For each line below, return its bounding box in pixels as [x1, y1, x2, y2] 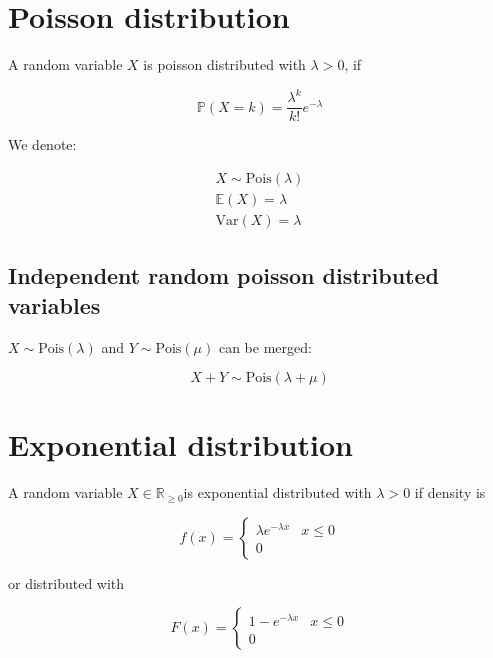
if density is [414, 482, 486, 503]
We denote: [8, 134, 77, 155]
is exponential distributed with [183, 482, 372, 503]
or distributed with [8, 572, 125, 593]
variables [8, 289, 101, 320]
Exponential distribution [8, 424, 353, 465]
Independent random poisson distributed [8, 260, 439, 291]
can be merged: [218, 336, 312, 357]
